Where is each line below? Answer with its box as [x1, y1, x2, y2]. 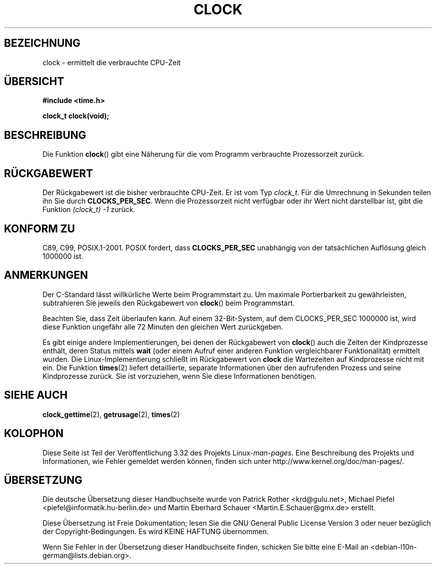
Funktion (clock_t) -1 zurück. [42, 205, 135, 214]
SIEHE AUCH [4, 389, 68, 402]
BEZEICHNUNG [4, 37, 81, 50]
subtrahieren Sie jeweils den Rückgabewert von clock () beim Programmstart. [42, 298, 295, 307]
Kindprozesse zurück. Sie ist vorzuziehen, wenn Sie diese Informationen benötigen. [42, 371, 317, 380]
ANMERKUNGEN [4, 269, 88, 282]
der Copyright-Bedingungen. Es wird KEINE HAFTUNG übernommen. [42, 527, 269, 536]
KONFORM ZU [4, 222, 75, 235]
